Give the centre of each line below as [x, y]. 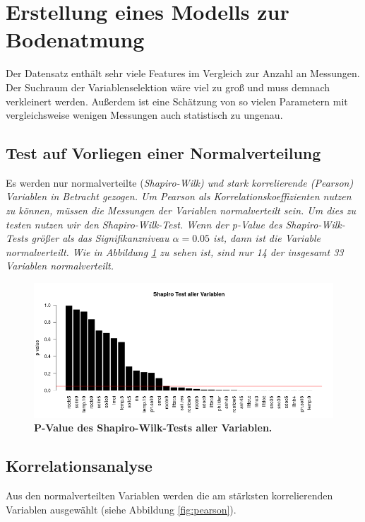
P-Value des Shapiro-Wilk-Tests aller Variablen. [153, 428]
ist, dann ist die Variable [267, 238]
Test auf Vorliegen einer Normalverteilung [163, 153]
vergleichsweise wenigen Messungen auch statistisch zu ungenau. [144, 115]
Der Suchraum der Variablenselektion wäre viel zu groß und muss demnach [168, 87]
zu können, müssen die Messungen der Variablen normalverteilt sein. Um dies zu [181, 210]
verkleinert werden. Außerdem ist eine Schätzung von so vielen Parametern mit [177, 101]
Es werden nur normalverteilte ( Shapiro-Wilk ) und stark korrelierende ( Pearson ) [180, 182]
